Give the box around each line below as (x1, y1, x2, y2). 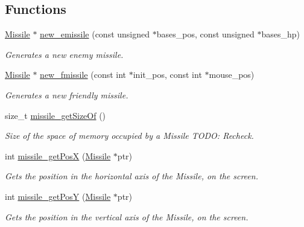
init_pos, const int (133, 68, 202, 81)
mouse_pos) (209, 68, 255, 81)
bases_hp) (261, 28, 300, 40)
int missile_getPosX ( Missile (5, 149, 111, 162)
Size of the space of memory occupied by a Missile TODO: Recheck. (5, 129, 254, 142)
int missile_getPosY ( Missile (5, 190, 111, 202)
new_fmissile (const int (40, 68, 127, 81)
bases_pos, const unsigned (156, 28, 255, 40)
